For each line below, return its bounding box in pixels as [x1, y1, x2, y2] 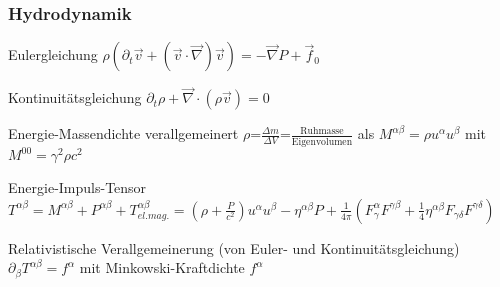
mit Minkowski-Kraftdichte [79, 257, 245, 278]
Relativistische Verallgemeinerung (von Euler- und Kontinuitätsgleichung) [8, 237, 460, 258]
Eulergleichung [8, 44, 98, 65]
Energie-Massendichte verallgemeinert [8, 123, 239, 144]
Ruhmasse [300, 125, 344, 136]
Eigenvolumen [291, 136, 353, 147]
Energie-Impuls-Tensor [8, 177, 147, 198]
